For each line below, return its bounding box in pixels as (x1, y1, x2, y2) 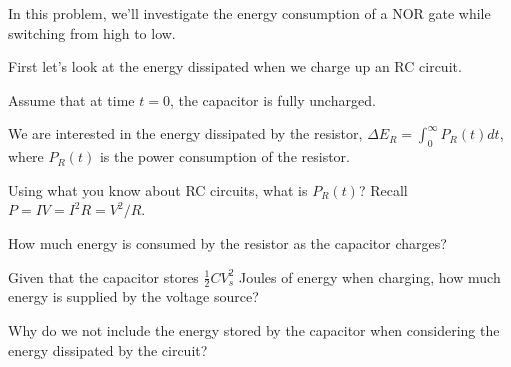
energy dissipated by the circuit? (8, 339, 208, 360)
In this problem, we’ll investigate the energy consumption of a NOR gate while (8, 3, 491, 23)
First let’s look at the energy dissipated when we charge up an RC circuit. (8, 56, 462, 77)
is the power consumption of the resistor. (99, 146, 350, 167)
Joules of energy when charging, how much (238, 266, 501, 287)
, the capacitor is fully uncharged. (169, 89, 376, 110)
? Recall (358, 179, 408, 200)
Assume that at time (8, 89, 135, 110)
